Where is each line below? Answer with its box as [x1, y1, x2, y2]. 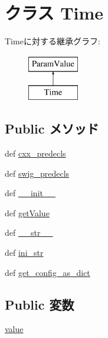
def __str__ [5, 226, 53, 239]
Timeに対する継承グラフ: [5, 35, 100, 47]
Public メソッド [5, 119, 99, 138]
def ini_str [5, 246, 44, 259]
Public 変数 [5, 295, 74, 313]
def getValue [5, 206, 50, 219]
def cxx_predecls [5, 147, 66, 160]
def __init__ [5, 187, 55, 199]
